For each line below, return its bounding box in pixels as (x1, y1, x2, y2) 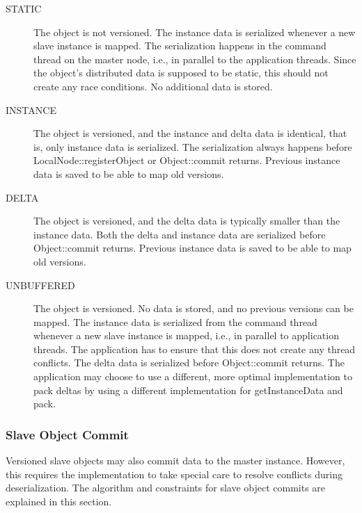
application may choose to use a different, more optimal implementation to (33, 369, 352, 384)
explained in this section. (6, 494, 112, 508)
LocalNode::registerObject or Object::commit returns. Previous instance (33, 153, 340, 168)
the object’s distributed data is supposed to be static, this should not (33, 65, 329, 80)
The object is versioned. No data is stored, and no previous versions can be (33, 301, 354, 316)
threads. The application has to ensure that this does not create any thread (33, 341, 356, 356)
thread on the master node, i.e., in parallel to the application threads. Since (33, 51, 356, 66)
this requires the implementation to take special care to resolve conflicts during (6, 466, 343, 481)
